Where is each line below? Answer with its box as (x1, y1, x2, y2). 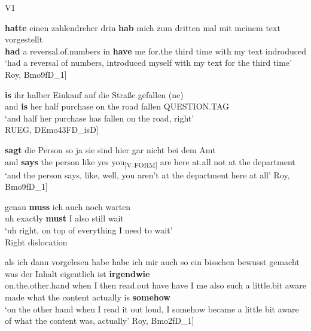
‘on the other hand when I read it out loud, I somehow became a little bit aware (5, 302, 299, 315)
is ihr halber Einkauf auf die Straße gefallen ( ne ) (5, 88, 184, 101)
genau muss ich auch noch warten (5, 200, 131, 212)
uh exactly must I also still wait (5, 212, 124, 224)
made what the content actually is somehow (5, 291, 170, 303)
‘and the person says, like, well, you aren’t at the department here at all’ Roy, (5, 168, 290, 181)
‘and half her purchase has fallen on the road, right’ (5, 111, 194, 124)
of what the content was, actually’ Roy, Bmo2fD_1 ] (5, 314, 194, 327)
